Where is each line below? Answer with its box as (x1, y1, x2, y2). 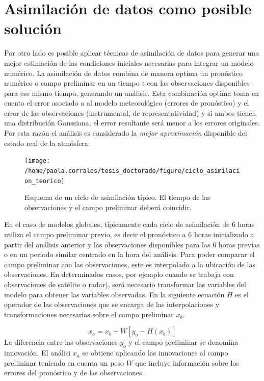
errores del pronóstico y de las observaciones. (4, 367, 144, 378)
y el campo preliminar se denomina (128, 337, 239, 347)
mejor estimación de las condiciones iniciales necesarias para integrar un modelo (4, 57, 254, 68)
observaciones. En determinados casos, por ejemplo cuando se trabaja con (4, 269, 234, 280)
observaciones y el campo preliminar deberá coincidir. (24, 201, 192, 212)
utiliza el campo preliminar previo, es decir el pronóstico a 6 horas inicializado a (4, 229, 254, 239)
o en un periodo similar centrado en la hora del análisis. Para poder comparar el (4, 249, 255, 260)
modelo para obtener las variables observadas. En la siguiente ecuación (4, 289, 225, 299)
